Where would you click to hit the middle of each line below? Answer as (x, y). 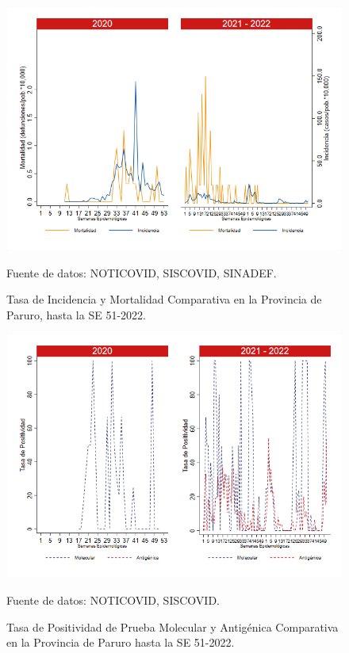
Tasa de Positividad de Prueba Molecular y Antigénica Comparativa (173, 626)
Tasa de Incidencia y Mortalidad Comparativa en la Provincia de (164, 299)
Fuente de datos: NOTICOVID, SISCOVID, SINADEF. (142, 272)
